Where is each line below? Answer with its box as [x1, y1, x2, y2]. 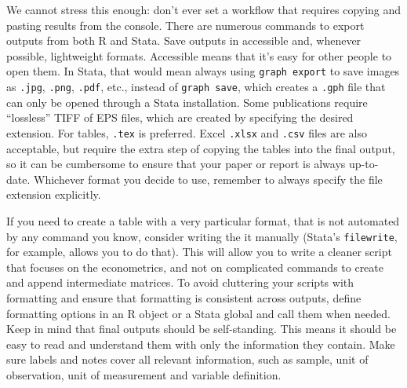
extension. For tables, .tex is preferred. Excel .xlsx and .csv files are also [6, 124, 368, 141]
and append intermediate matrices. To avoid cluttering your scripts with [6, 274, 354, 291]
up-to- [348, 156, 379, 172]
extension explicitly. [6, 186, 101, 203]
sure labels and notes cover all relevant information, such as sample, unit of [6, 351, 369, 368]
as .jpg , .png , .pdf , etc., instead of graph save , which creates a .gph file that [6, 79, 386, 95]
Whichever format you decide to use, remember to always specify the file [33, 170, 383, 187]
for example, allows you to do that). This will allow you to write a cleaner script [6, 243, 392, 260]
